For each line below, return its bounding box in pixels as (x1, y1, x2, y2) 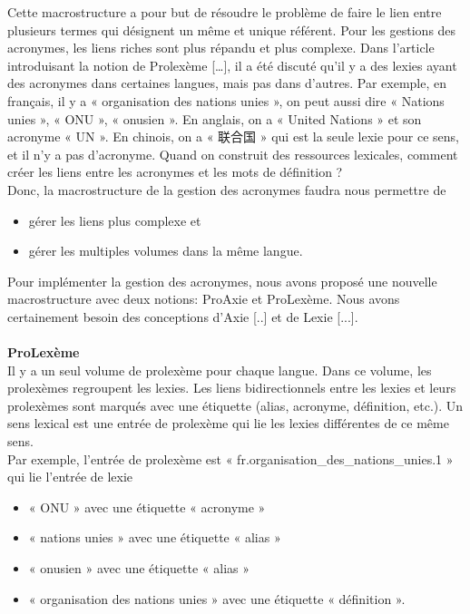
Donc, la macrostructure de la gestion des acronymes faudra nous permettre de (7, 180, 446, 199)
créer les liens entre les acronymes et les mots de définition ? (7, 162, 343, 181)
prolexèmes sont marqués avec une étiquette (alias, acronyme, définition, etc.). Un (7, 395, 464, 414)
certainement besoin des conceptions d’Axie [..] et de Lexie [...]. (7, 307, 358, 326)
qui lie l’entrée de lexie (7, 467, 133, 486)
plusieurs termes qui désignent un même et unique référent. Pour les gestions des (7, 20, 456, 39)
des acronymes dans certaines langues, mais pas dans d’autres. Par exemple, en (7, 73, 446, 93)
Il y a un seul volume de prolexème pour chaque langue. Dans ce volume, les (7, 360, 432, 379)
